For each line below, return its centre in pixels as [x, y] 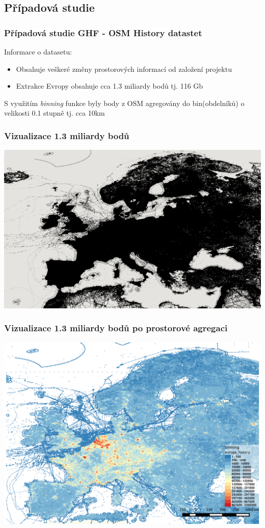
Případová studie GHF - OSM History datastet [103, 32]
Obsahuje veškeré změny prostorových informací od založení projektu [124, 69]
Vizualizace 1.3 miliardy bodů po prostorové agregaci [116, 328]
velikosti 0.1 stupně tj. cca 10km [55, 113]
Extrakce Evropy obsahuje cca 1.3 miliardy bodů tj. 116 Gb [110, 86]
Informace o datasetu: [38, 51]
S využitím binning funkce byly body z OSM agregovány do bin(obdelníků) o [124, 103]
